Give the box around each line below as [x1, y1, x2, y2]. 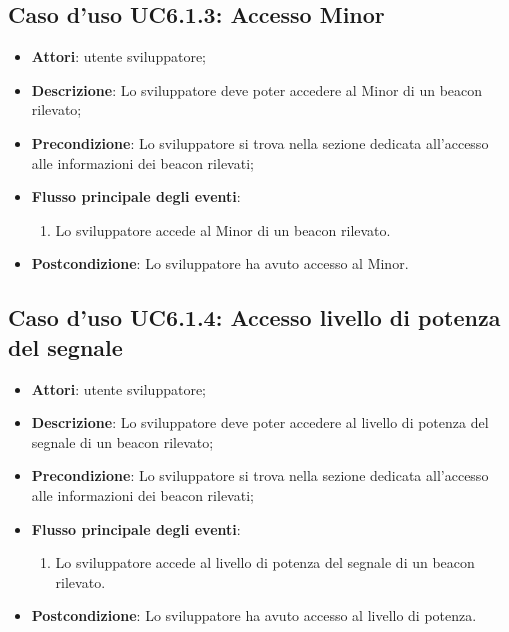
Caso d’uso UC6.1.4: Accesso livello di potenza [8, 302, 501, 333]
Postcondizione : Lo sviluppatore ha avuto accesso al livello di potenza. [31, 605, 477, 626]
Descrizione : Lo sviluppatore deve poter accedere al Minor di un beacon [31, 79, 483, 100]
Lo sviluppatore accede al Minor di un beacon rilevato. [55, 219, 391, 240]
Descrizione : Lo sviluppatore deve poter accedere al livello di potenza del [31, 412, 489, 433]
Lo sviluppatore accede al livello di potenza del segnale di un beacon [55, 552, 475, 573]
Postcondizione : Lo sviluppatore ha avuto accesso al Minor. [31, 253, 409, 274]
